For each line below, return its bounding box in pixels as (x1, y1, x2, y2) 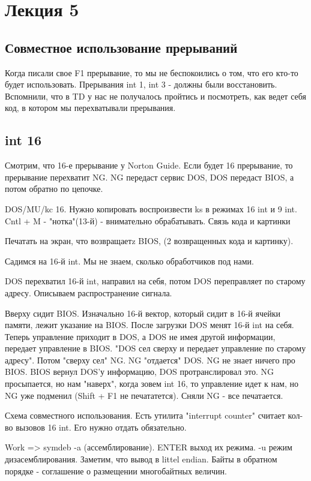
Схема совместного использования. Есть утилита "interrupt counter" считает (5, 409, 285, 422)
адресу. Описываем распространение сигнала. (5, 286, 172, 299)
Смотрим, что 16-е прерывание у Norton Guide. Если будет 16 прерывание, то (5, 159, 293, 172)
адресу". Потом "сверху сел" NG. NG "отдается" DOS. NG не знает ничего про (5, 353, 295, 366)
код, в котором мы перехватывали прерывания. (5, 101, 176, 114)
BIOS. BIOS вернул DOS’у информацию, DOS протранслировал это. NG (5, 365, 274, 378)
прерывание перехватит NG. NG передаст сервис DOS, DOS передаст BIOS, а (5, 170, 294, 183)
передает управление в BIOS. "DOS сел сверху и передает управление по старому (5, 342, 306, 354)
